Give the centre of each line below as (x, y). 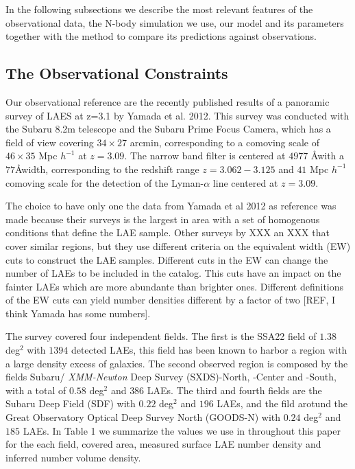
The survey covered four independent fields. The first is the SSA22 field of (161, 336)
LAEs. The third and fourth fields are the (234, 390)
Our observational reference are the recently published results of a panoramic (168, 101)
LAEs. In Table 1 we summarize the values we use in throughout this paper (182, 430)
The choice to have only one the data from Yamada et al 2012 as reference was (171, 206)
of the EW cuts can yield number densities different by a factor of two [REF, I (170, 300)
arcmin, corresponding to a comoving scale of (225, 142)
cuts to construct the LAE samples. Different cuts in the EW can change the (167, 259)
